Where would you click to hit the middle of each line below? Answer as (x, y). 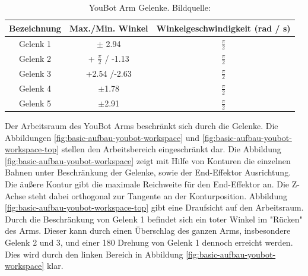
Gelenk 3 (35, 73)
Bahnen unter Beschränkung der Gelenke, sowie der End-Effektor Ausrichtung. (148, 172)
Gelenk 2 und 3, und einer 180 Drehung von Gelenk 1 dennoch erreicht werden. (149, 242)
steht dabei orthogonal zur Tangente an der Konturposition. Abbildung (158, 195)
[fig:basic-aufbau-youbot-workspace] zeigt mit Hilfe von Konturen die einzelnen (148, 160)
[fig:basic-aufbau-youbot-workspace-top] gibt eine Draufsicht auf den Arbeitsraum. (154, 207)
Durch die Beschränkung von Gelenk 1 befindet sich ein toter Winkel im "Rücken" (154, 219)
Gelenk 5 (35, 103)
